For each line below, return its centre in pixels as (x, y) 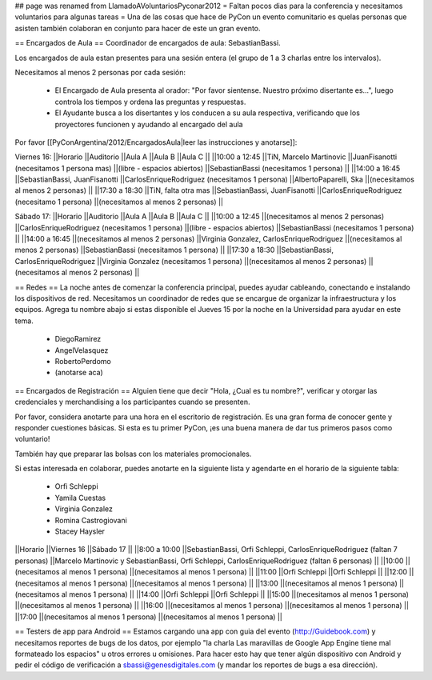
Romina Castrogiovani (91, 520)
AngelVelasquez (82, 350)
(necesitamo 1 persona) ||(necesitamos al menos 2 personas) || (119, 202)
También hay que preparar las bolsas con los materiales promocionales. (133, 454)
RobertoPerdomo (83, 361)
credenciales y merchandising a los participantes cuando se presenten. (132, 402)
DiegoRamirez (78, 339)
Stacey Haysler (80, 531)
